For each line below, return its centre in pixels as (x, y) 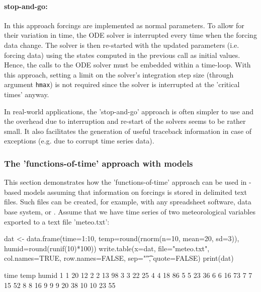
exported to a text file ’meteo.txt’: (57, 221)
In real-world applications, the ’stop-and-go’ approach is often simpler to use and (129, 111)
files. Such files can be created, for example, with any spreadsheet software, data (128, 202)
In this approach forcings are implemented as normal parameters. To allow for (124, 25)
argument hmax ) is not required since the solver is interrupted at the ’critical (122, 84)
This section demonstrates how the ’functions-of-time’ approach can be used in (125, 182)
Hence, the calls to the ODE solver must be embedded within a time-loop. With (127, 65)
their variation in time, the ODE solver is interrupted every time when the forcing (130, 35)
